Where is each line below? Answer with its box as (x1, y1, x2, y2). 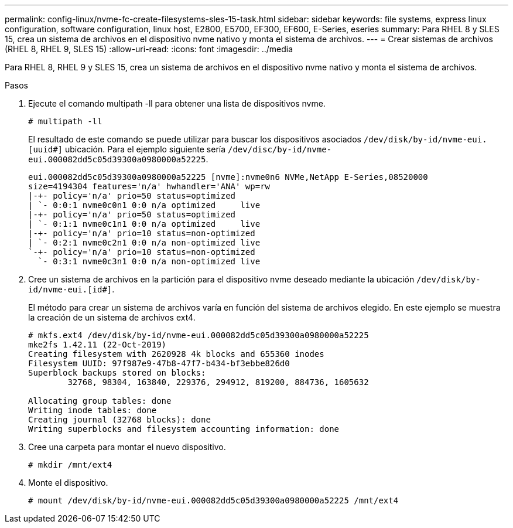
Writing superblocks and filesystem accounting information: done (28, 424, 340, 434)
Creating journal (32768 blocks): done (28, 415, 211, 424)
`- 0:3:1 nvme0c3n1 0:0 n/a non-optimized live (37, 257, 261, 266)
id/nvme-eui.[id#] (28, 285, 112, 294)
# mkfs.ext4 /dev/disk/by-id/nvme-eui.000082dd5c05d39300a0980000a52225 (28, 331, 369, 340)
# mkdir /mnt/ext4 (28, 460, 112, 469)
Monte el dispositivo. (28, 478, 108, 488)
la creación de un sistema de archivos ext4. (28, 312, 196, 322)
